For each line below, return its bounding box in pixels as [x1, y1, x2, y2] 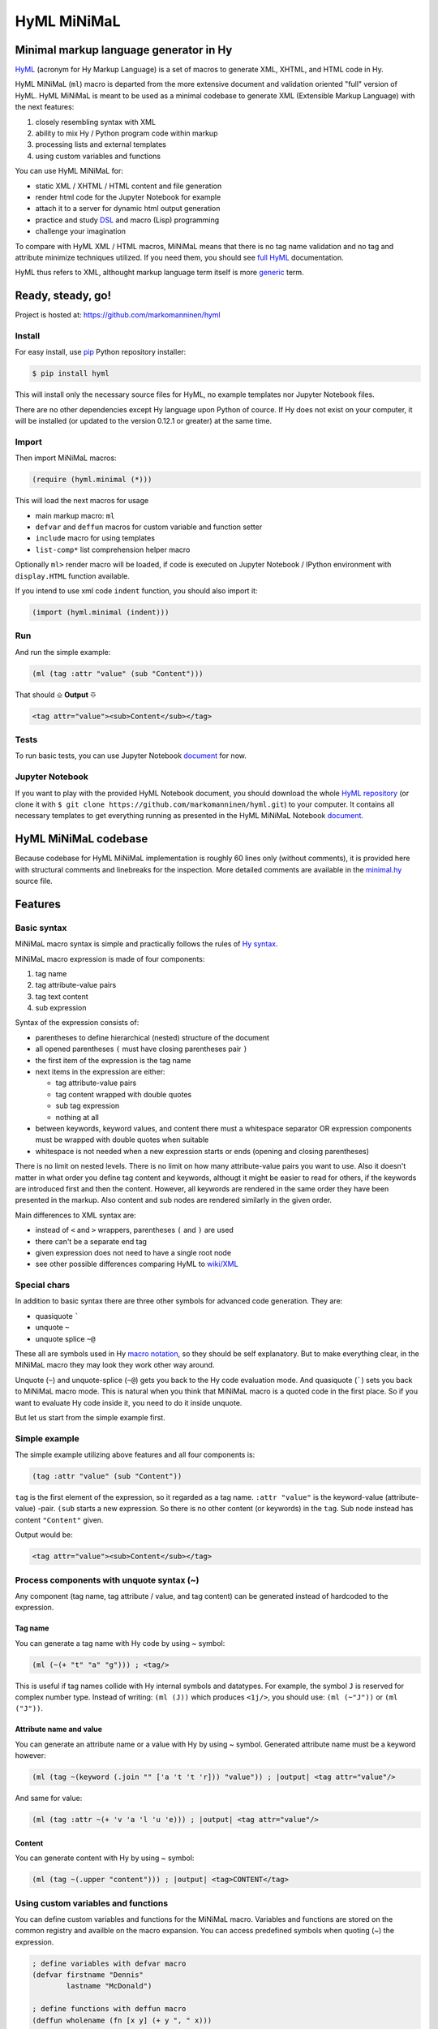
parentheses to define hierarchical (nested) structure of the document [35, 1032, 270, 1042]
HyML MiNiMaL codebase [15, 832, 148, 846]
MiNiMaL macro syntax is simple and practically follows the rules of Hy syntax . [15, 939, 279, 949]
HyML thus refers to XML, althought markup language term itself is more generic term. [15, 268, 304, 278]
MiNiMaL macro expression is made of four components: [15, 954, 205, 963]
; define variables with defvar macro [32, 1958, 187, 1968]
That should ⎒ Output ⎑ [15, 690, 97, 700]
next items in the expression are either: [35, 1067, 165, 1077]
